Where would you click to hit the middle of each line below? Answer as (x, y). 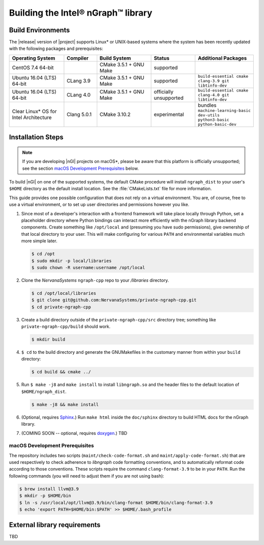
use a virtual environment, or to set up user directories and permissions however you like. (99, 204)
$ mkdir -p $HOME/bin (45, 496)
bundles (208, 105)
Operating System (34, 58)
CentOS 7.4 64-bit (33, 68)
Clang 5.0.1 (79, 114)
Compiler (78, 58)
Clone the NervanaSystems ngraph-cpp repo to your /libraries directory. (95, 280)
